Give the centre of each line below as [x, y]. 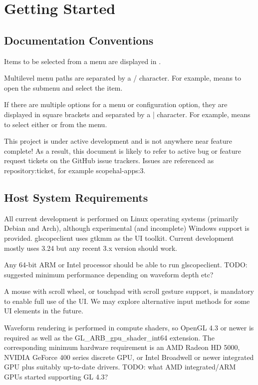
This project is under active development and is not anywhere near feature [118, 141]
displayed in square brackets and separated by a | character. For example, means [127, 114]
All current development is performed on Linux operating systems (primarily [121, 218]
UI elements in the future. [44, 311]
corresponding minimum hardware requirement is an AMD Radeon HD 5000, [122, 347]
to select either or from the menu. [56, 124]
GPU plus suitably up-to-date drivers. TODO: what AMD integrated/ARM [120, 367]
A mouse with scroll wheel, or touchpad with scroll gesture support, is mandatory [129, 291]
